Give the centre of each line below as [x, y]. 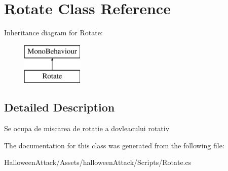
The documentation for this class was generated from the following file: [114, 145]
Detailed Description [60, 107]
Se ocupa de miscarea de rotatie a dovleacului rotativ [87, 128]
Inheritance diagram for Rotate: [53, 33]
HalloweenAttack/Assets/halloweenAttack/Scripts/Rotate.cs [98, 162]
